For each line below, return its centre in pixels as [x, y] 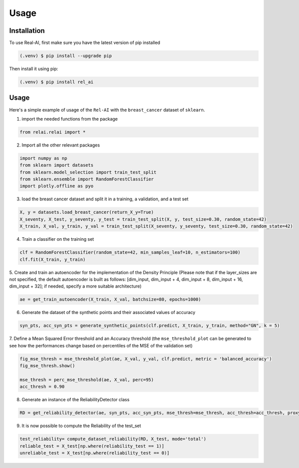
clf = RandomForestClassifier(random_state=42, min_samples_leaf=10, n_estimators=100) [130, 252]
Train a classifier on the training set [58, 239]
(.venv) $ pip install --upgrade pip [66, 56]
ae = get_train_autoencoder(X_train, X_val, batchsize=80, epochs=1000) [110, 300]
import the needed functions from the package [70, 119]
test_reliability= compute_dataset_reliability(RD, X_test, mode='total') [113, 439]
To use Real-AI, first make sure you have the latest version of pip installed [85, 43]
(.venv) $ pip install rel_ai [57, 82]
